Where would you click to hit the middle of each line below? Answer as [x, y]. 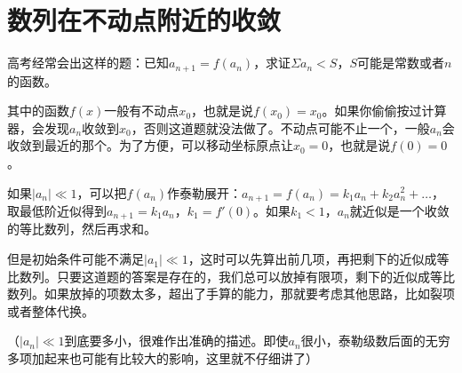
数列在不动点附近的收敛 [144, 20]
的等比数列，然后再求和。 [82, 229]
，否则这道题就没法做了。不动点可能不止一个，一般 [280, 127]
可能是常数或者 [400, 63]
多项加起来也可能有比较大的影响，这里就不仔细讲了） [163, 358]
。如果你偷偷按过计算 [384, 111]
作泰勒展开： [205, 192]
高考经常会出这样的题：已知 [88, 63]
